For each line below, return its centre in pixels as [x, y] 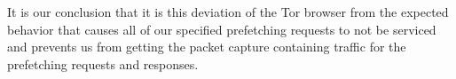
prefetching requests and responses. [103, 63]
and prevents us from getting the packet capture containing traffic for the [207, 47]
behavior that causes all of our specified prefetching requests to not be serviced [222, 29]
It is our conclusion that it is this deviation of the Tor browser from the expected [228, 12]
